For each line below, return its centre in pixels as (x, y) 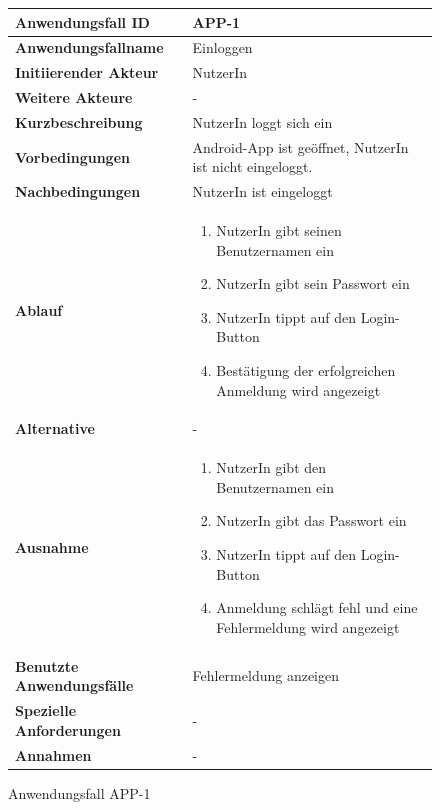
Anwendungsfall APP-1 (79, 792)
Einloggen (222, 47)
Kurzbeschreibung (79, 121)
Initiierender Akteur (87, 72)
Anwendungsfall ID (82, 21)
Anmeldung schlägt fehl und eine (317, 607)
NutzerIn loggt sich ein (262, 121)
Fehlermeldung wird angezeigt (308, 626)
